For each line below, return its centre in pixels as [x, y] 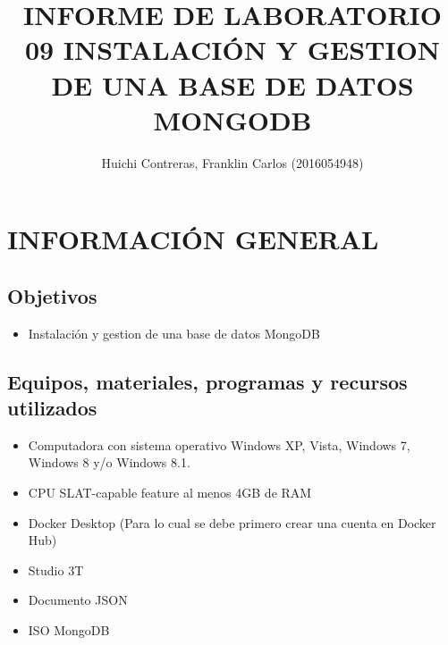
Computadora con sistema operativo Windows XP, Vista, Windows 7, [219, 444]
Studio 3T [56, 570]
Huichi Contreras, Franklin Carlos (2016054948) [232, 162]
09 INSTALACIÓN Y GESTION [232, 50]
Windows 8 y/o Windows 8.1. [109, 462]
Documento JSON [78, 600]
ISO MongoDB [69, 630]
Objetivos [52, 295]
